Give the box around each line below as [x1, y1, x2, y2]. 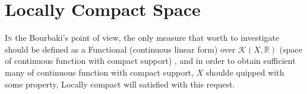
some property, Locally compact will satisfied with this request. [5, 77, 235, 90]
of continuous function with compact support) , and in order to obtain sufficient [5, 54, 296, 67]
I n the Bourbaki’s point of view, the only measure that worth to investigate [5, 31, 280, 44]
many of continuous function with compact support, [5, 66, 194, 78]
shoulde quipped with [205, 66, 284, 78]
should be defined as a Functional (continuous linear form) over [5, 43, 236, 55]
